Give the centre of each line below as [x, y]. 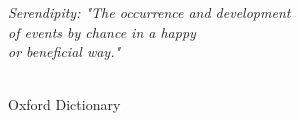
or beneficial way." [64, 51]
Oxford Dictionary [64, 104]
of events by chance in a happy [102, 31]
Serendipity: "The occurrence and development [149, 12]
